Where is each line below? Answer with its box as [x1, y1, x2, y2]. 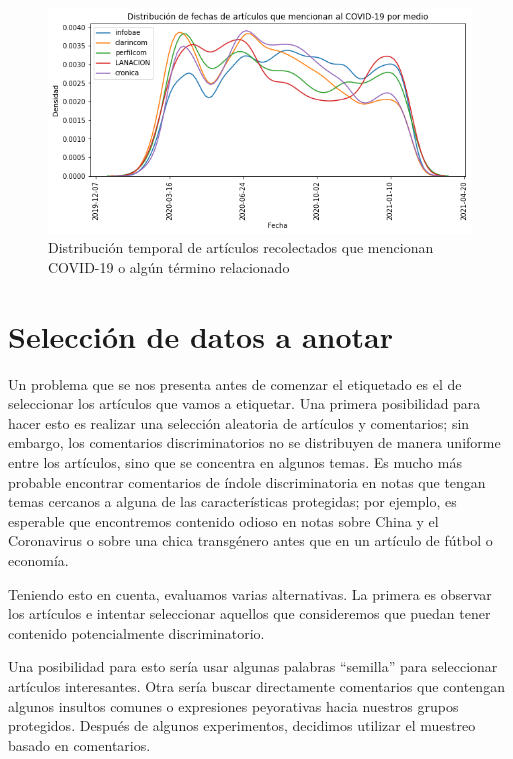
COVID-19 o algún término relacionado [48, 256, 290, 277]
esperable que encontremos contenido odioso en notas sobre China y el [8, 510, 439, 531]
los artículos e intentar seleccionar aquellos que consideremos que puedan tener [8, 603, 491, 624]
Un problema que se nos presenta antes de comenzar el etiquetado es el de [8, 373, 462, 394]
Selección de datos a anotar [8, 315, 394, 356]
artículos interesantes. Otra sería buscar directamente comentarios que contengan [8, 675, 505, 696]
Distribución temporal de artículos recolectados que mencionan [48, 237, 434, 258]
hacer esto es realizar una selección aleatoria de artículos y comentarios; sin [8, 412, 470, 433]
